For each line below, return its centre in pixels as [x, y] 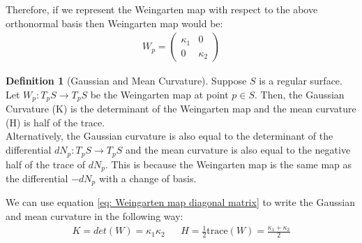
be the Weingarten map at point [159, 94]
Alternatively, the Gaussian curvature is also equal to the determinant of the [169, 136]
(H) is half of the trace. [55, 122]
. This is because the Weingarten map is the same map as [228, 164]
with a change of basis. [148, 178]
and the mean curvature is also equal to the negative [238, 150]
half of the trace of [45, 164]
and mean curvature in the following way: [95, 216]
